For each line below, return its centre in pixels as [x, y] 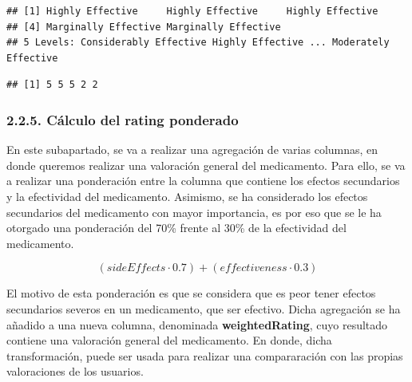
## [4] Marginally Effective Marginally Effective [144, 27]
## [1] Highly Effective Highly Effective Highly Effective [192, 11]
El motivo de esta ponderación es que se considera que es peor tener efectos [191, 293]
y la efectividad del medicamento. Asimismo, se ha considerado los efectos [187, 196]
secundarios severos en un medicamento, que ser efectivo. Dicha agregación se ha [204, 308]
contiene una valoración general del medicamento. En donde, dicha [169, 340]
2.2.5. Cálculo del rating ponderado [123, 119]
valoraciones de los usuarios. [75, 371]
